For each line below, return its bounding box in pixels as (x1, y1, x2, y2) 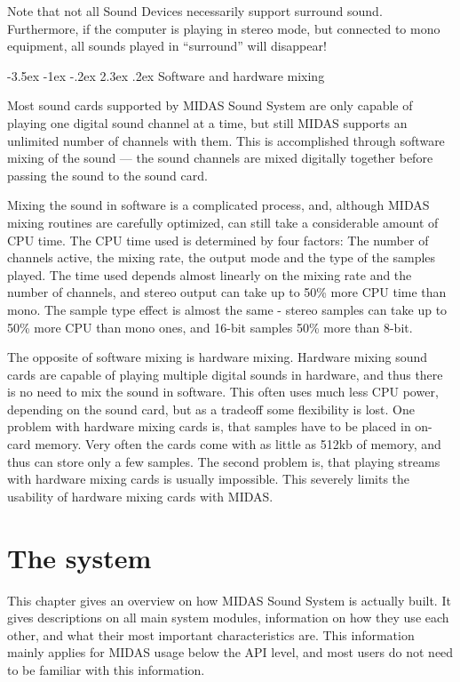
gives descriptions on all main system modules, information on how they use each (7, 608, 449, 627)
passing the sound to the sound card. (7, 165, 208, 184)
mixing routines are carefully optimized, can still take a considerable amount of (7, 213, 439, 231)
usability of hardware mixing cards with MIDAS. (7, 486, 274, 505)
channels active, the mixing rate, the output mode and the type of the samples (7, 248, 436, 267)
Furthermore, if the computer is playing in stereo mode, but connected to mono (7, 19, 440, 37)
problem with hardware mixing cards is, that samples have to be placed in (7, 417, 411, 436)
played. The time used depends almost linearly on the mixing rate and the (7, 265, 412, 284)
